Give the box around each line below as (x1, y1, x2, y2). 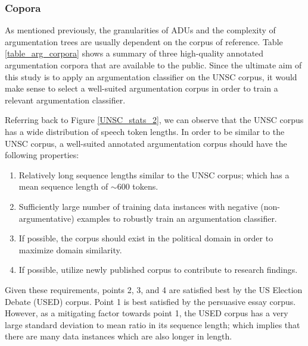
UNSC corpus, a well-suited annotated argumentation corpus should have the (5, 137, 287, 149)
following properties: (5, 149, 79, 161)
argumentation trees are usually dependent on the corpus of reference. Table (5, 35, 283, 48)
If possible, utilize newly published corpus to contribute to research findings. (18, 263, 298, 276)
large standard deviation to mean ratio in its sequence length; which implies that (5, 318, 300, 331)
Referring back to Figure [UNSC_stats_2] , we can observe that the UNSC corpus (5, 114, 304, 126)
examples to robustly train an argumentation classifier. (77, 212, 277, 224)
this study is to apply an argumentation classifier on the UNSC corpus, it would (5, 70, 297, 83)
